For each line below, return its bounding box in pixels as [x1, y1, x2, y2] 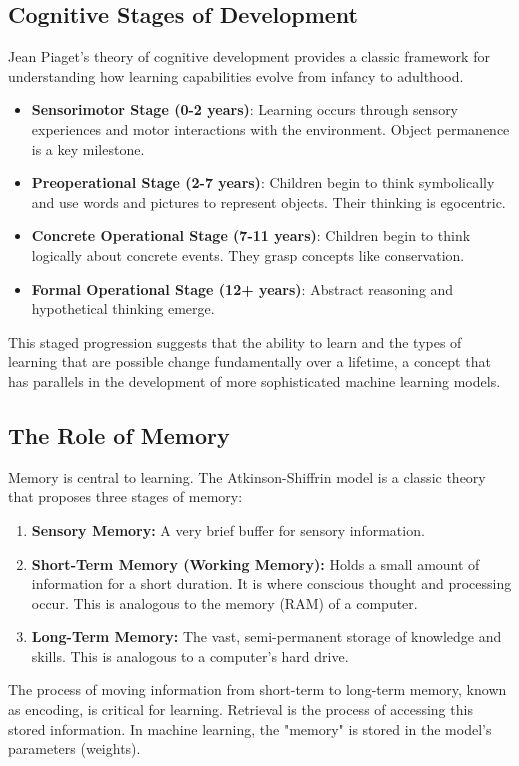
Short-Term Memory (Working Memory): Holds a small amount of [31, 553, 480, 574]
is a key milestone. [31, 138, 145, 159]
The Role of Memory [8, 419, 230, 450]
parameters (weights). [8, 738, 141, 759]
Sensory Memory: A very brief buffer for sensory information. [31, 519, 425, 540]
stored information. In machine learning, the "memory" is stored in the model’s [8, 718, 492, 739]
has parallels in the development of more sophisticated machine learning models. [8, 370, 501, 391]
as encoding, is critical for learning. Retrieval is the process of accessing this [8, 699, 473, 720]
